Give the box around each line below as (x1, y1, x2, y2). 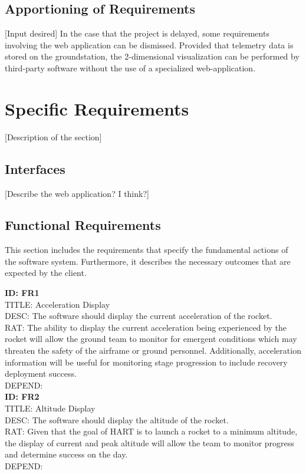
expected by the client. (5, 266, 87, 279)
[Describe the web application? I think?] (5, 187, 149, 199)
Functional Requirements (5, 216, 161, 234)
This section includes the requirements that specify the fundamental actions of (5, 243, 288, 256)
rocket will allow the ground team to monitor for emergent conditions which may (5, 333, 297, 345)
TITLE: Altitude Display (5, 402, 96, 414)
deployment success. (5, 367, 77, 380)
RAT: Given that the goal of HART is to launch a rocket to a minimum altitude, (5, 425, 298, 437)
